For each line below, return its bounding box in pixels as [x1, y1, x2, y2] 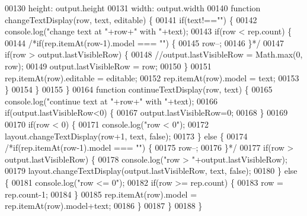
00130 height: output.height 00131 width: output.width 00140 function [5, 2, 261, 14]
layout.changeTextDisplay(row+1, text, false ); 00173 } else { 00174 [5, 129, 248, 142]
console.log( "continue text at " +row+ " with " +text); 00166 [5, 94, 218, 107]
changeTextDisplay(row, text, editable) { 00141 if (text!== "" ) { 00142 [5, 13, 257, 26]
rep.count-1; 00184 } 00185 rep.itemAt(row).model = [5, 188, 197, 200]
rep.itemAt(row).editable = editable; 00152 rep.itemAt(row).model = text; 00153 [5, 71, 299, 84]
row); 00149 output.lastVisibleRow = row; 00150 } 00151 [5, 59, 212, 72]
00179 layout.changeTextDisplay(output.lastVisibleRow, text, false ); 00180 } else [5, 164, 298, 177]
